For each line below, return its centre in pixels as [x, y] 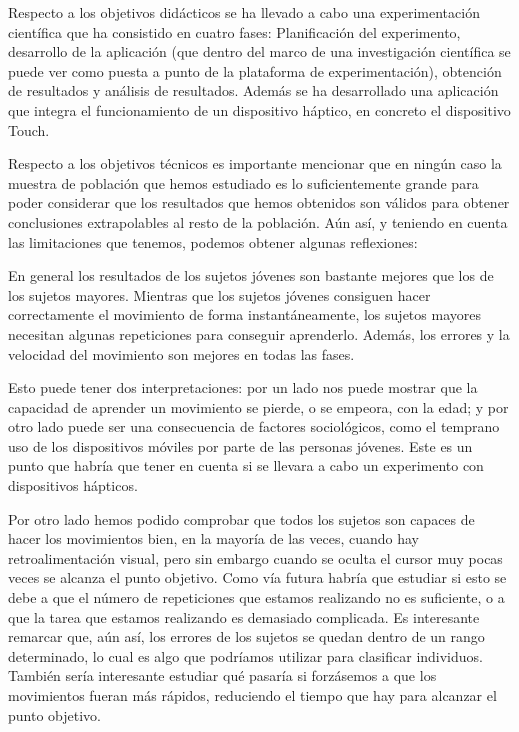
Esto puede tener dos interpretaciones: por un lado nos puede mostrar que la [243, 387]
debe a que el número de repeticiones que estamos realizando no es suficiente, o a [256, 597]
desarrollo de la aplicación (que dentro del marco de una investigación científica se [259, 51]
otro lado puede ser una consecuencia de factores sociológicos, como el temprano [254, 426]
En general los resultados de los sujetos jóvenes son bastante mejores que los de [251, 275]
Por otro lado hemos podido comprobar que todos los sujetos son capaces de [241, 518]
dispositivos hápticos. [73, 485]
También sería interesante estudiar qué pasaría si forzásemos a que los [222, 675]
